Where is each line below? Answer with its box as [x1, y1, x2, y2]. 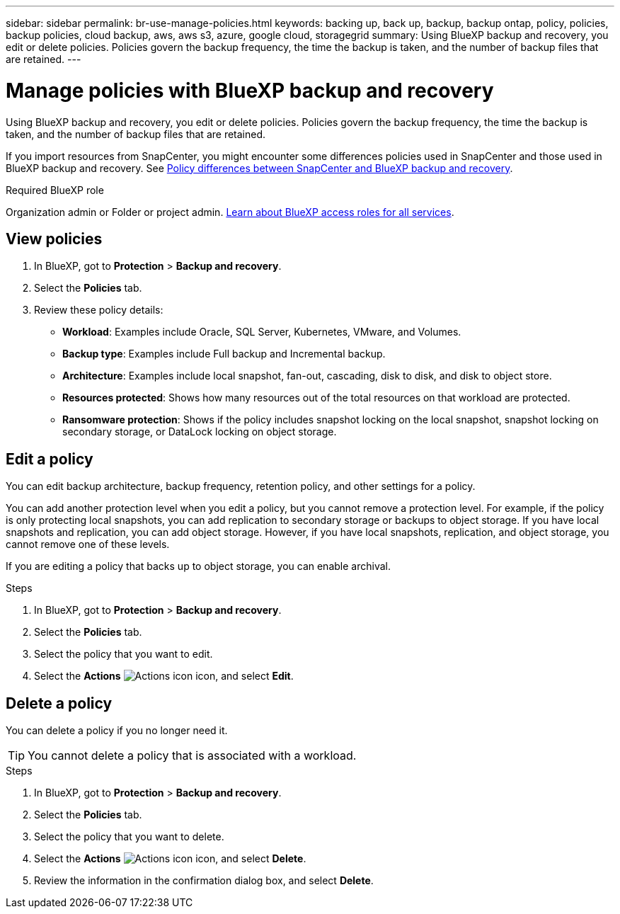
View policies [6, 229, 103, 248]
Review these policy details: [34, 304, 163, 316]
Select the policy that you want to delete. [34, 830, 224, 843]
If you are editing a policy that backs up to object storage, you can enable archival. [6, 560, 391, 573]
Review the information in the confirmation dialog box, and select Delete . [34, 874, 374, 887]
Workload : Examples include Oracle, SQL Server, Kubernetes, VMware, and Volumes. [62, 326, 461, 338]
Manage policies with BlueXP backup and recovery [6, 78, 494, 103]
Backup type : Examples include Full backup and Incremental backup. [62, 348, 386, 360]
